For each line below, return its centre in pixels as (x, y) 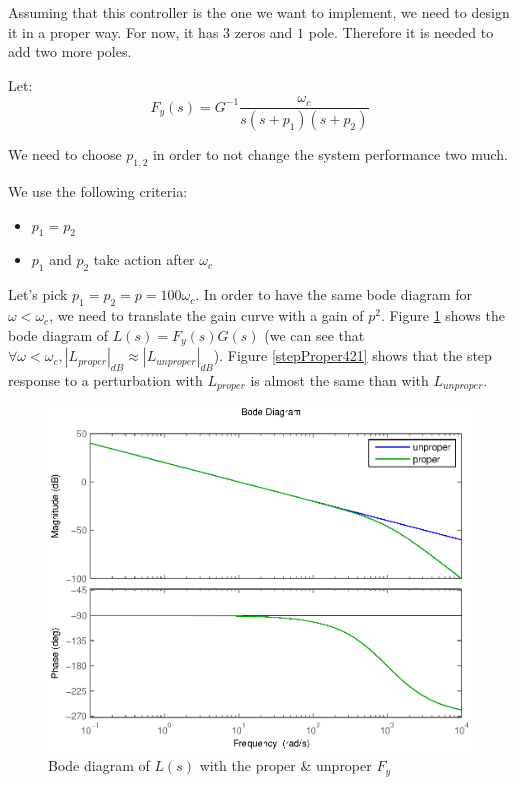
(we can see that (314, 334)
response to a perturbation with (105, 379)
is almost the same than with (339, 379)
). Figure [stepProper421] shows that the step (352, 355)
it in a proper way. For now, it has (113, 31)
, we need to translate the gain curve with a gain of (206, 315)
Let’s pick (38, 294)
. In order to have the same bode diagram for (334, 294)
